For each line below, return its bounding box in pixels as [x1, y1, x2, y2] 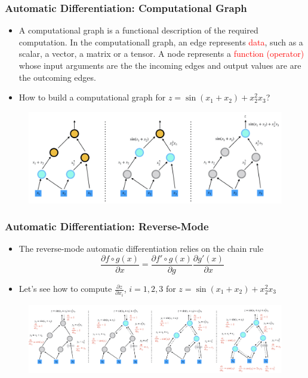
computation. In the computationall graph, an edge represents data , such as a [19, 35, 303, 48]
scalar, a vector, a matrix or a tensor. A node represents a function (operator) [19, 47, 304, 60]
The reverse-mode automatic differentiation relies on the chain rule [19, 242, 264, 255]
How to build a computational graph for [19, 91, 166, 103]
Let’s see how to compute [19, 282, 112, 295]
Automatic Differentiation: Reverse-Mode [5, 219, 209, 234]
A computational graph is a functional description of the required [19, 24, 258, 36]
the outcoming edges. [19, 71, 96, 83]
